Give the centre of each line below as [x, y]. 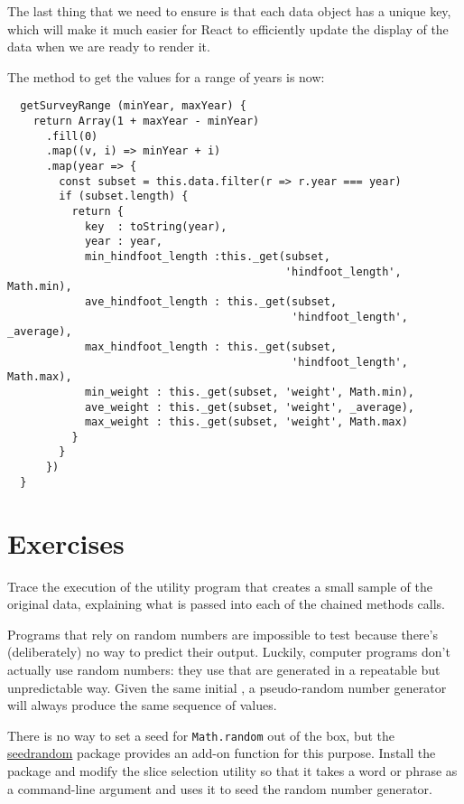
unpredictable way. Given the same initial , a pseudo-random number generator [227, 687]
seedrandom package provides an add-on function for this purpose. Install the [222, 753]
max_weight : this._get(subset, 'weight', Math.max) [246, 422]
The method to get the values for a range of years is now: [166, 76]
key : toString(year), [156, 226]
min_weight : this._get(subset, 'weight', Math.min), [250, 392]
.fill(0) [72, 136]
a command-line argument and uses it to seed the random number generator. [220, 788]
